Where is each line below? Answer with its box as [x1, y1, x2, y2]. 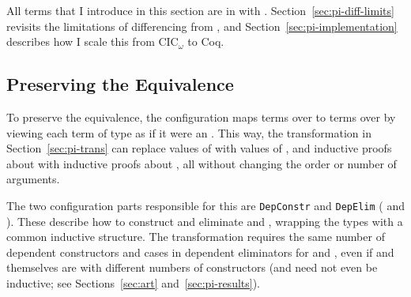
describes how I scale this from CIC [6, 33, 179, 50]
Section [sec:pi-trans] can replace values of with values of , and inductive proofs [6, 140, 392, 156]
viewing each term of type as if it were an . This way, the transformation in [6, 124, 371, 141]
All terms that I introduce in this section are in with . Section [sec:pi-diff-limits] [6, 2, 394, 18]
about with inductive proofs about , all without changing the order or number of [6, 155, 397, 171]
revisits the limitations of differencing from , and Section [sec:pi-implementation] [6, 17, 398, 34]
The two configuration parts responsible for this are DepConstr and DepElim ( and [6, 197, 405, 213]
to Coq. [187, 33, 224, 50]
